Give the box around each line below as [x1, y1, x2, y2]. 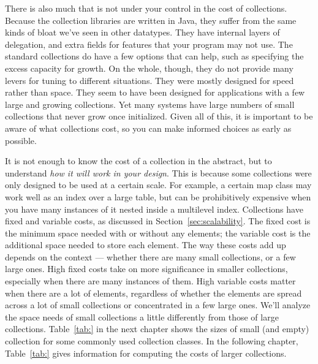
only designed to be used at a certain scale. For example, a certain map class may [5, 178, 312, 191]
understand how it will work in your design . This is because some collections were [5, 166, 312, 179]
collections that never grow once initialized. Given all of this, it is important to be [5, 110, 313, 123]
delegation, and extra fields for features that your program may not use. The [5, 37, 293, 50]
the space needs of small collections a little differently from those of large [5, 310, 279, 323]
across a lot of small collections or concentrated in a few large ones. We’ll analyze [5, 298, 311, 311]
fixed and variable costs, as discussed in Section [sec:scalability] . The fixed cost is [5, 214, 311, 227]
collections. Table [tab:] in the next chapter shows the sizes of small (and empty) [5, 322, 309, 335]
